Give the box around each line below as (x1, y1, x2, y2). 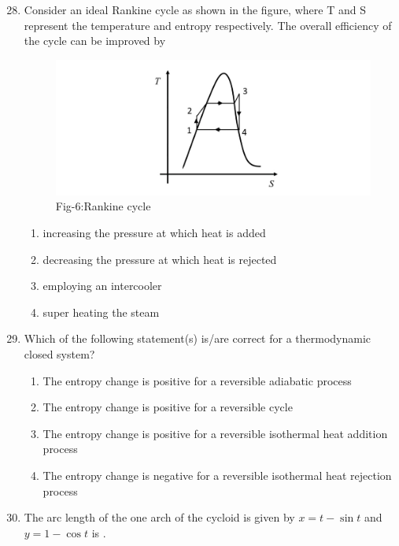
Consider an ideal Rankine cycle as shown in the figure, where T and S (24, 2, 366, 17)
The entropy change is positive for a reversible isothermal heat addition (42, 425, 388, 441)
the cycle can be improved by (24, 32, 166, 49)
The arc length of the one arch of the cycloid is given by (24, 509, 295, 526)
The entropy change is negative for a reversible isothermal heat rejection (42, 466, 392, 483)
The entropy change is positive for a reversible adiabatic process (42, 372, 352, 388)
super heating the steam (42, 303, 160, 320)
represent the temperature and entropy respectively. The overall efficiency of (24, 17, 392, 33)
